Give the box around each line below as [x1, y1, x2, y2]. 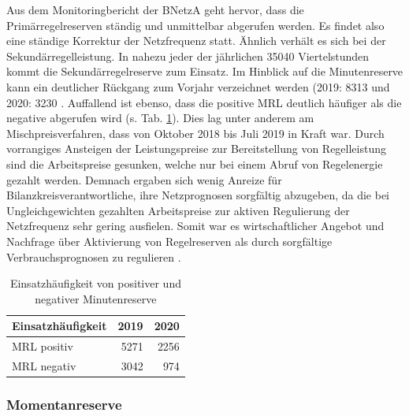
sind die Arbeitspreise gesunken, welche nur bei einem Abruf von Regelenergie [6, 155, 383, 172]
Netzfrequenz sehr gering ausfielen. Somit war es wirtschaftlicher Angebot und [6, 217, 385, 234]
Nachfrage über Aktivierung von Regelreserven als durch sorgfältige [6, 232, 333, 249]
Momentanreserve [6, 394, 122, 414]
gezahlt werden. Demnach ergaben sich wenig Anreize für [6, 171, 282, 188]
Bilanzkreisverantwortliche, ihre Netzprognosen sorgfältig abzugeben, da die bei [6, 187, 390, 203]
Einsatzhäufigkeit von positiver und [9, 275, 181, 292]
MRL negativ [12, 357, 76, 373]
